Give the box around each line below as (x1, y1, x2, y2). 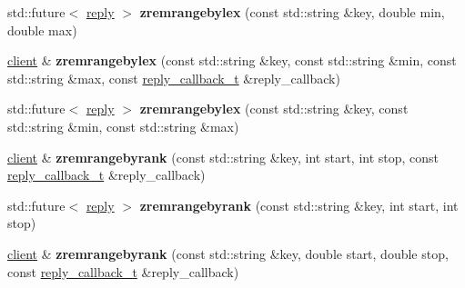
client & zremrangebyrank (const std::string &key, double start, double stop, (7, 243, 449, 263)
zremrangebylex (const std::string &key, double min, (139, 3, 445, 21)
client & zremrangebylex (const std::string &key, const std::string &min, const (7, 51, 457, 70)
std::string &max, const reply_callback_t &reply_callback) (7, 68, 340, 87)
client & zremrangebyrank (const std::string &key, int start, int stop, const (7, 147, 440, 166)
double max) (7, 20, 77, 39)
